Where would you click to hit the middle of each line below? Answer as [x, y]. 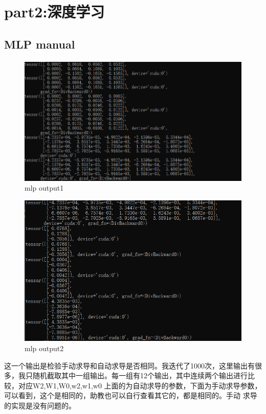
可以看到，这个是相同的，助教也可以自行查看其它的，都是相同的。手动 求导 [131, 395]
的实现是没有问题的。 [40, 406]
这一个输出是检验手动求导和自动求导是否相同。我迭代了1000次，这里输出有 [129, 365]
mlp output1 [44, 188]
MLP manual [40, 44]
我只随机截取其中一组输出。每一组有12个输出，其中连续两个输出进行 [133, 375]
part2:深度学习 [54, 11]
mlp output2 [44, 348]
